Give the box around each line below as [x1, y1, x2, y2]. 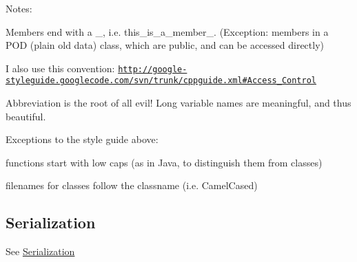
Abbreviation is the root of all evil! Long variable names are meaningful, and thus [6, 96, 351, 110]
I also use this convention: [6, 61, 115, 75]
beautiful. [6, 109, 46, 123]
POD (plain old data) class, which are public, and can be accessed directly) [6, 38, 324, 52]
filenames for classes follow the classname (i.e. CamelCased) [6, 178, 258, 193]
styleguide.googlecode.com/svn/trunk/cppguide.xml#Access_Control [6, 76, 317, 86]
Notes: [6, 1, 32, 15]
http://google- [118, 64, 187, 74]
